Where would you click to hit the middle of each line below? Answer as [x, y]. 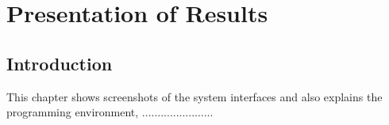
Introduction [60, 63]
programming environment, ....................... [110, 112]
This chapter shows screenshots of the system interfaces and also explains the [194, 96]
